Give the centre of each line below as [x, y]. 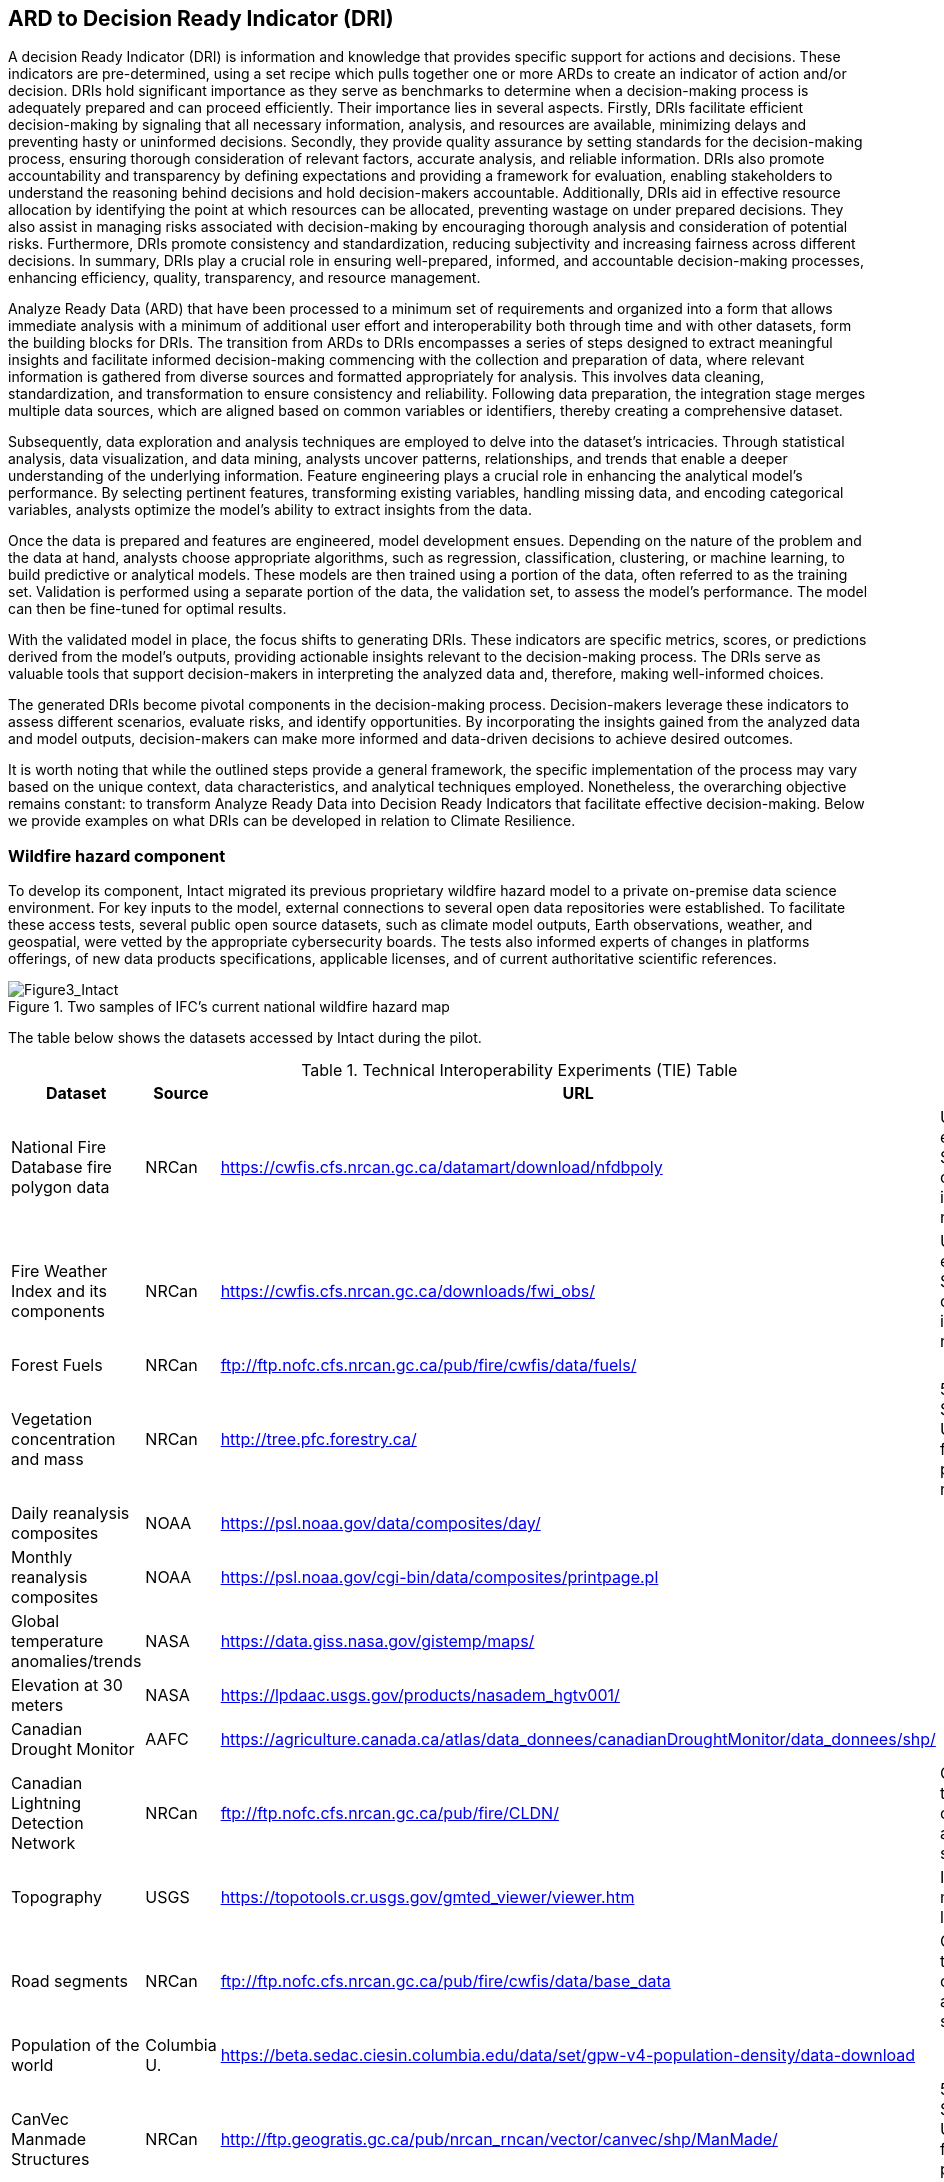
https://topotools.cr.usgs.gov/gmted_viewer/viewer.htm [427, 1897]
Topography [56, 1897]
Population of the [75, 2045]
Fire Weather [59, 1271]
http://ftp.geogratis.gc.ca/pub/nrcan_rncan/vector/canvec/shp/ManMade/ [499, 2139]
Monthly [42, 1557]
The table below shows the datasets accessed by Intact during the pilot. [245, 1038]
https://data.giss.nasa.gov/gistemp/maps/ [377, 1641]
